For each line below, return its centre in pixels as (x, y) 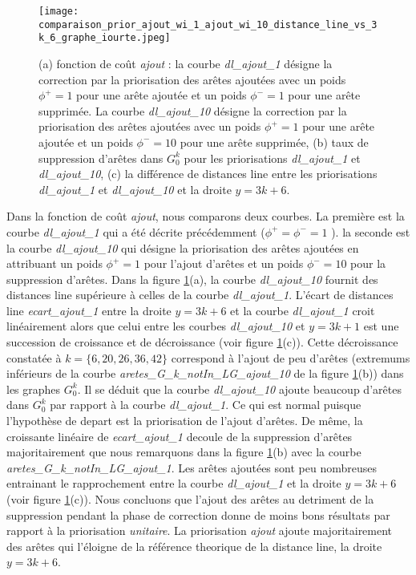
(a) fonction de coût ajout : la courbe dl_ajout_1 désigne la (186, 63)
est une (381, 326)
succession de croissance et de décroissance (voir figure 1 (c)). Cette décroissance (202, 342)
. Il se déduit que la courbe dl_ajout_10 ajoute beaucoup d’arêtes (239, 389)
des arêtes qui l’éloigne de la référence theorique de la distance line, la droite (194, 546)
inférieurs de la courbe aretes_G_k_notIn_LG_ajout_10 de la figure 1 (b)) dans (205, 373)
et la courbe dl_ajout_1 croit (303, 310)
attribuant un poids (55, 263)
